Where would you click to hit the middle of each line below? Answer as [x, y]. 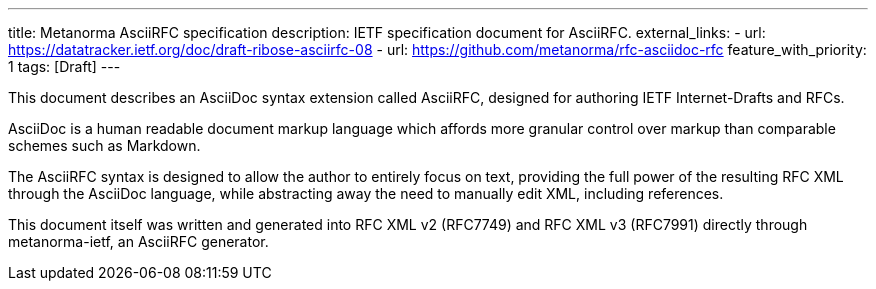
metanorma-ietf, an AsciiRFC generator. [138, 241]
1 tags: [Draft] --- [64, 66]
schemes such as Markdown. [104, 145]
